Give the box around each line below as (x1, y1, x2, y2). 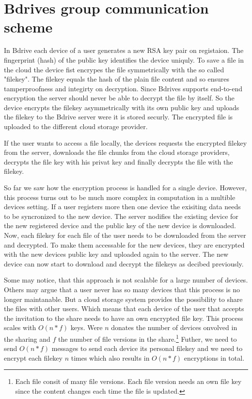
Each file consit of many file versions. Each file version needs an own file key (15, 376, 242, 386)
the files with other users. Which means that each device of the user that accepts (4, 303, 244, 314)
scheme (4, 17, 53, 37)
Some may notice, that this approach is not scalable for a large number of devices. (4, 275, 248, 285)
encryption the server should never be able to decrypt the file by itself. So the (4, 93, 235, 103)
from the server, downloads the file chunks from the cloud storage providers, (4, 147, 230, 157)
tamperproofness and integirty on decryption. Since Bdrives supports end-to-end (4, 83, 243, 93)
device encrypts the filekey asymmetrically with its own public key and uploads (4, 102, 239, 112)
